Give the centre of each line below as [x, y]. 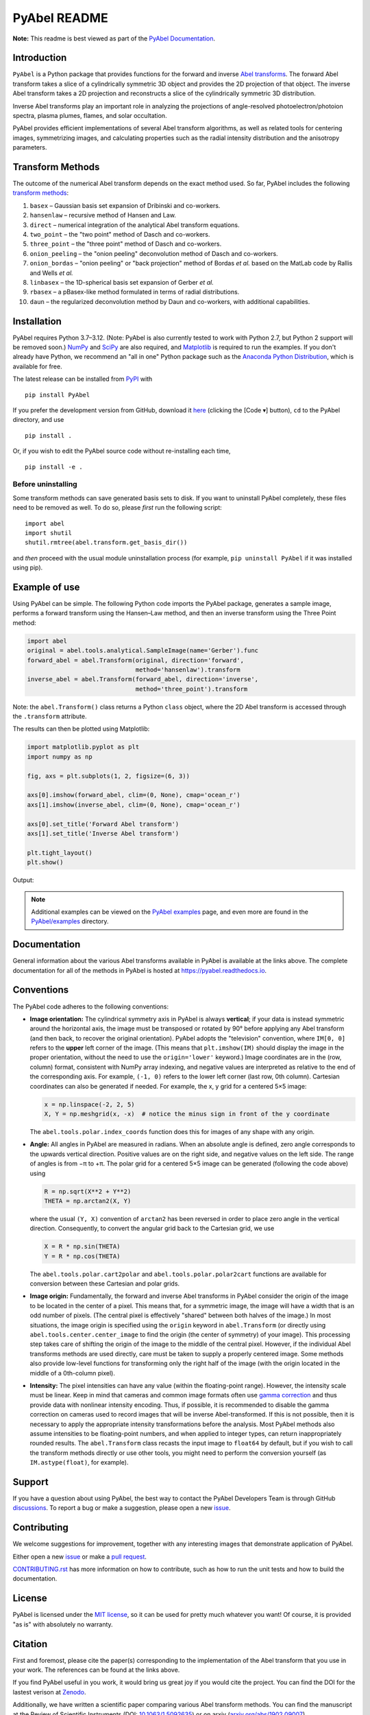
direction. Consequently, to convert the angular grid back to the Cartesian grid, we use [152, 1229]
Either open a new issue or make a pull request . [80, 1557]
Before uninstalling [45, 484]
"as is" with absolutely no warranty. [63, 1624]
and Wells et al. [51, 273]
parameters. [30, 147]
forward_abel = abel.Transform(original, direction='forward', [136, 660]
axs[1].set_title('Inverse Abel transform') [103, 833]
